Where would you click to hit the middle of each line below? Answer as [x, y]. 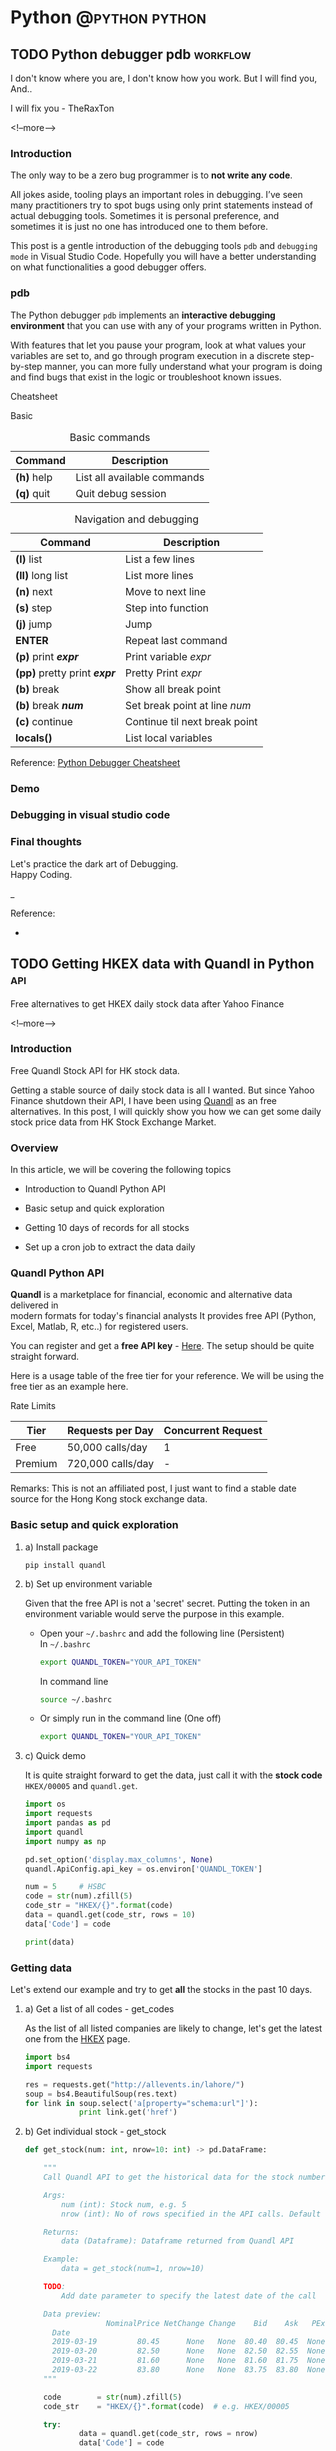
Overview [34, 1148]
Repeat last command [176, 640]
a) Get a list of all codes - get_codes [99, 2009]
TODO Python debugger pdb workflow [131, 54]
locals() [34, 738]
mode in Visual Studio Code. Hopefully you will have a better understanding [163, 257]
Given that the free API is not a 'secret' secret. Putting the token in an [167, 1603]
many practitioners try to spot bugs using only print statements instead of [162, 205]
